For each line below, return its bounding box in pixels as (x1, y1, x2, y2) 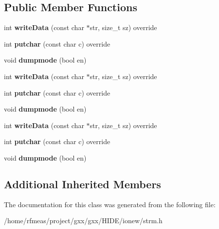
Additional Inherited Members (4, 176, 161, 191)
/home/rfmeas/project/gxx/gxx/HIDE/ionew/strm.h (4, 215, 163, 226)
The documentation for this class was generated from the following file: (4, 199, 216, 209)
